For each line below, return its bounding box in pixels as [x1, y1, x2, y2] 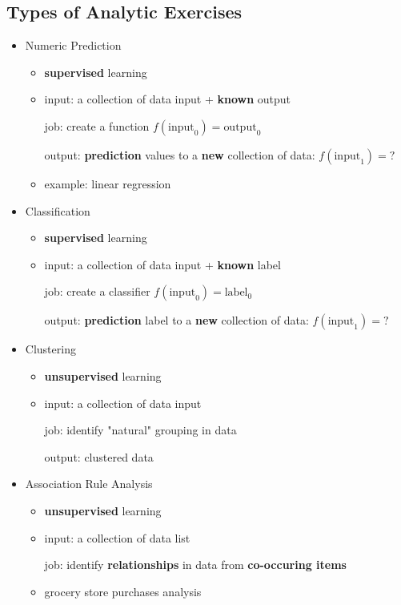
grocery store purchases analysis [44, 583, 202, 599]
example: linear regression [44, 175, 171, 192]
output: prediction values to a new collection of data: [44, 146, 315, 163]
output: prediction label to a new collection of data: [44, 312, 309, 329]
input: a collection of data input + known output [44, 91, 291, 107]
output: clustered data [44, 448, 154, 465]
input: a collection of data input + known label [44, 256, 281, 272]
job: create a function [44, 117, 150, 134]
